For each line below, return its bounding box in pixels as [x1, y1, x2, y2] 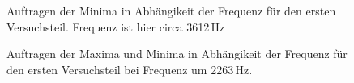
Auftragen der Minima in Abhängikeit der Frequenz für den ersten [6, 2, 336, 19]
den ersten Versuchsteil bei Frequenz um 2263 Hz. [6, 60, 253, 77]
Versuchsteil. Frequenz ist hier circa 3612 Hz [6, 18, 225, 35]
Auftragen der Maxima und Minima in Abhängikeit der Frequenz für [6, 45, 348, 62]
